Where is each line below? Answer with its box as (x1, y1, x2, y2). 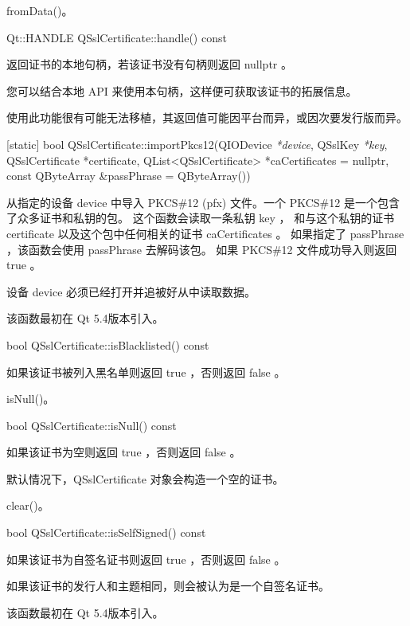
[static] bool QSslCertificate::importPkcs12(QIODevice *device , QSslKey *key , (6, 135, 388, 152)
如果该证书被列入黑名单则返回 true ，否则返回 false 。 (6, 363, 286, 380)
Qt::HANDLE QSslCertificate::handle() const (6, 29, 227, 45)
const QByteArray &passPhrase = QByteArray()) (6, 167, 251, 184)
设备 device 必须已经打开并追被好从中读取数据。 (6, 283, 256, 299)
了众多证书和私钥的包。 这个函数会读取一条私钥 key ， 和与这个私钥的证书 (6, 209, 395, 226)
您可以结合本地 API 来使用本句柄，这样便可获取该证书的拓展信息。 (6, 82, 357, 99)
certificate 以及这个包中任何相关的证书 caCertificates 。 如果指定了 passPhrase (6, 225, 404, 241)
